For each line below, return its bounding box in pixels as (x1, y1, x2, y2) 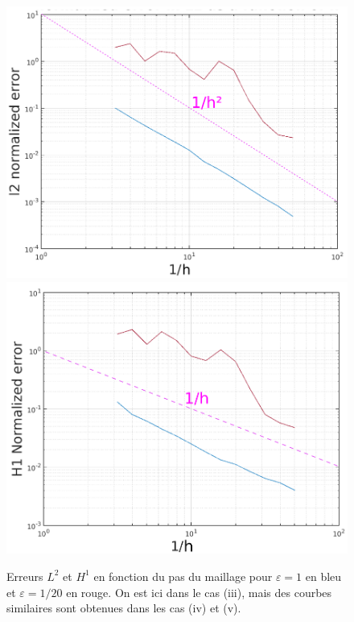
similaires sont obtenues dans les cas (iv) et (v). (6, 599, 241, 616)
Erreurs (6, 567, 43, 584)
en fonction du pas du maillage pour (93, 567, 273, 584)
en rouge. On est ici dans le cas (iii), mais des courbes (66, 583, 332, 600)
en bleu (305, 567, 342, 584)
